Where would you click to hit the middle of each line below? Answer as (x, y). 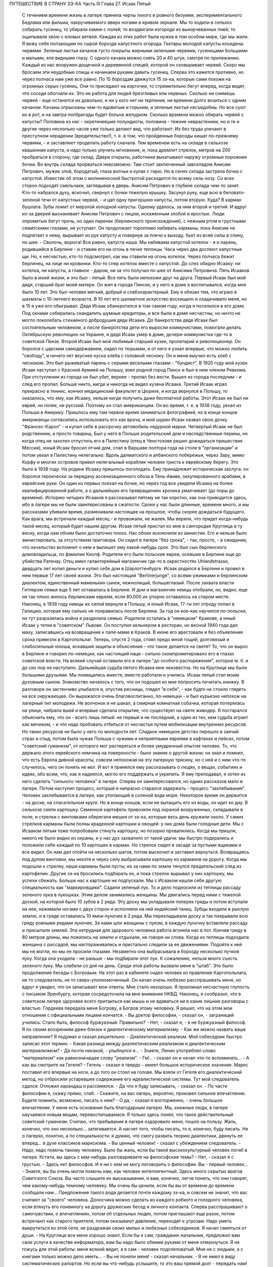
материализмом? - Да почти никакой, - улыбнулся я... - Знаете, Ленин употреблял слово (119, 1051)
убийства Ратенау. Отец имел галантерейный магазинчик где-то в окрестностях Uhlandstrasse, (126, 561)
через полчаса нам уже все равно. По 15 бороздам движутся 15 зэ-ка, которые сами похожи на (126, 79)
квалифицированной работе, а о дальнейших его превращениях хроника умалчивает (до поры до (128, 490)
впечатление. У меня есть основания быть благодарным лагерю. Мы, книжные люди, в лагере (125, 1107)
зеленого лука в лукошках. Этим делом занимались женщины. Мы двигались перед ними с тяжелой (131, 895)
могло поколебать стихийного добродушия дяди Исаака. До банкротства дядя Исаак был (120, 320)
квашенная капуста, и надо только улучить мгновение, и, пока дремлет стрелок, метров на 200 (126, 150)
